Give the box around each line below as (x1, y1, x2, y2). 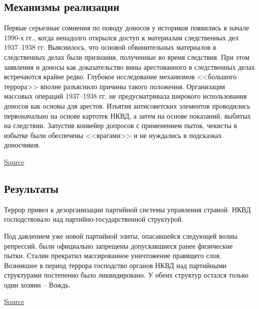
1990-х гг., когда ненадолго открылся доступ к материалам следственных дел (4, 32, 239, 42)
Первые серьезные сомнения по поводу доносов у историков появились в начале (4, 22, 250, 33)
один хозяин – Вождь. (4, 279, 71, 290)
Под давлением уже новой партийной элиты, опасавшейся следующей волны (4, 230, 238, 241)
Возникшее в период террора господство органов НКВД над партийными (4, 260, 227, 270)
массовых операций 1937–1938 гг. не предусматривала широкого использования (4, 91, 247, 101)
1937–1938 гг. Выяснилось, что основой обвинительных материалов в (4, 42, 217, 52)
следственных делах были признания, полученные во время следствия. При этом (4, 51, 250, 62)
